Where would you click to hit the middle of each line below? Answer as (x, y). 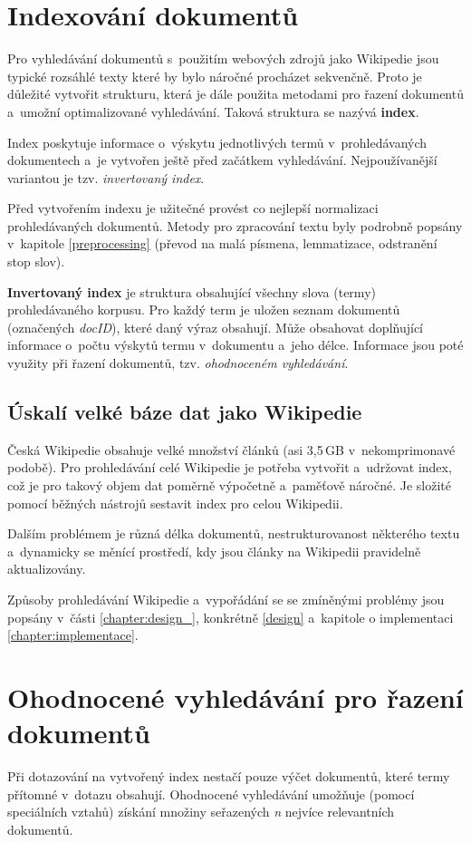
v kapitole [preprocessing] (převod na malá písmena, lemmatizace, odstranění (222, 243)
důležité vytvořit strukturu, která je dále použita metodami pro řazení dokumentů (235, 94)
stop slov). (36, 261)
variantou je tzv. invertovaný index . (106, 177)
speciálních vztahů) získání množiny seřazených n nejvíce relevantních (201, 812)
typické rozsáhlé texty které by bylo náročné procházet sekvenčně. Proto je (215, 76)
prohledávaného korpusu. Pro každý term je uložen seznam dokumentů (204, 310)
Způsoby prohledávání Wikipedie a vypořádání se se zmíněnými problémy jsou (226, 599)
